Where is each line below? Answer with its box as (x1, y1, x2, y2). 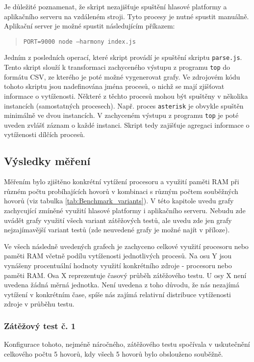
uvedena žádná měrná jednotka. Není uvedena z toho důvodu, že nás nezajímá (4, 279, 240, 290)
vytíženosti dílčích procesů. (4, 129, 85, 139)
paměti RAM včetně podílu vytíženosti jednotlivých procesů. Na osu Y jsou (4, 251, 232, 261)
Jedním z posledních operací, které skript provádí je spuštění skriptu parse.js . (4, 52, 242, 62)
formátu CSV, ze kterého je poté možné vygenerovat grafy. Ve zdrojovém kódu (4, 71, 240, 82)
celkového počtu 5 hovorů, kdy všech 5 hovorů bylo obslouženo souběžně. (4, 348, 223, 359)
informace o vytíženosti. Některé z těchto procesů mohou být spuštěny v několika (4, 90, 248, 101)
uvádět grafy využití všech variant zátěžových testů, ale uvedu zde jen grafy (4, 215, 232, 225)
